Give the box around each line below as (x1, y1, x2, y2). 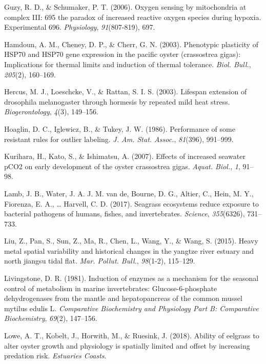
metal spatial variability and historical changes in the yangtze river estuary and (4, 245, 254, 256)
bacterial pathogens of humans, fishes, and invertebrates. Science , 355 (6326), (4, 208, 245, 219)
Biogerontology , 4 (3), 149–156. (4, 106, 98, 117)
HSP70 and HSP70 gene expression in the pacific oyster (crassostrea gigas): (4, 49, 241, 59)
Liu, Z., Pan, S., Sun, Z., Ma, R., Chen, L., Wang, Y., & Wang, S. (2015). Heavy (4, 235, 258, 246)
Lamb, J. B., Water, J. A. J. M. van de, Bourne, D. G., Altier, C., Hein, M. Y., (4, 188, 254, 198)
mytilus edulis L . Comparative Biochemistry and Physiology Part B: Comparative (4, 302, 259, 313)
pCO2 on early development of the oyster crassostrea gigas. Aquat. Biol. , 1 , (4, 160, 240, 171)
